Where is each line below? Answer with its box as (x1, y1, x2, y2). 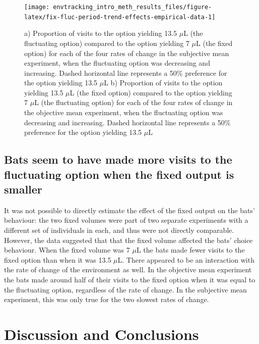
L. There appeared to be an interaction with (117, 254, 254, 265)
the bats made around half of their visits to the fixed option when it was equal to (4, 274, 255, 284)
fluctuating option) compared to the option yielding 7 (24, 37, 189, 48)
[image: (24, 4, 50, 11)
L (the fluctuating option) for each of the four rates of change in (34, 97, 233, 108)
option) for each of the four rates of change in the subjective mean (24, 47, 229, 58)
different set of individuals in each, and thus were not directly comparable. (4, 225, 234, 235)
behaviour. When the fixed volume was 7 (4, 244, 130, 255)
